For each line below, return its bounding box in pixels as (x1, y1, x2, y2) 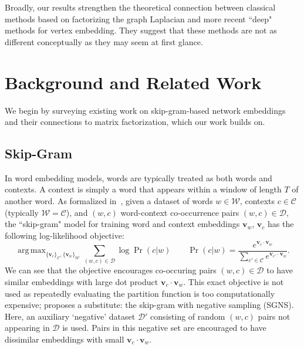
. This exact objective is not (183, 275, 284, 287)
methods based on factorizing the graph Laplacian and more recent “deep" (5, 12, 272, 25)
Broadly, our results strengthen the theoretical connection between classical (5, 1, 276, 13)
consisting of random (150, 310, 225, 322)
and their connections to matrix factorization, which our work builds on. (5, 116, 265, 128)
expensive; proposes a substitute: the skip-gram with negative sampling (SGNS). (5, 299, 294, 311)
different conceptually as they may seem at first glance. (5, 35, 203, 48)
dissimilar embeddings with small (5, 333, 124, 345)
